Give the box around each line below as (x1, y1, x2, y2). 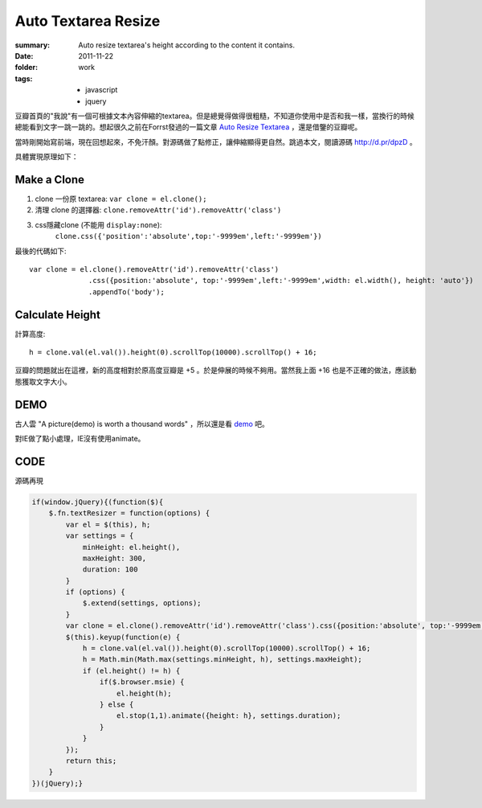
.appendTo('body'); (88, 287, 165, 297)
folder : (14, 63, 39, 72)
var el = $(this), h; (65, 519, 151, 529)
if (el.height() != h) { (82, 666, 181, 675)
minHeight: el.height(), (82, 543, 181, 552)
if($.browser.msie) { (99, 678, 185, 687)
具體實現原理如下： (14, 152, 79, 162)
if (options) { (65, 588, 126, 597)
